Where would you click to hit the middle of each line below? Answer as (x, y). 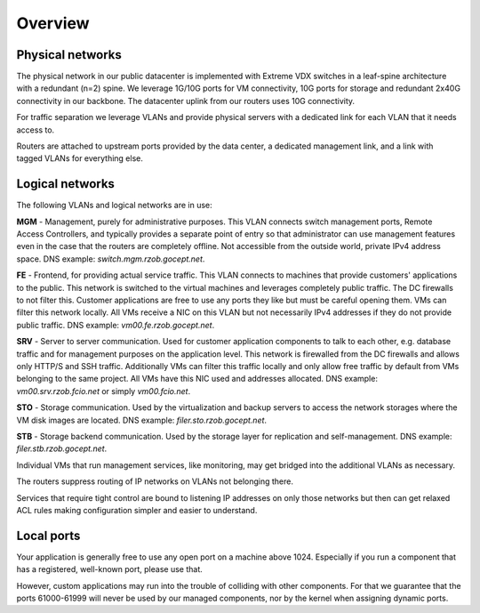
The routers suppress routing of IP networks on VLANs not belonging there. (155, 481)
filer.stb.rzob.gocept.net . (62, 448)
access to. (36, 130)
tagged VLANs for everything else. (80, 158)
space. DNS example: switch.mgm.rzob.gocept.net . (111, 259)
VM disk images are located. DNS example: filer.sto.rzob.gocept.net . (141, 420)
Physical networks (69, 55)
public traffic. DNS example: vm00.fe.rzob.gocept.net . (116, 325)
